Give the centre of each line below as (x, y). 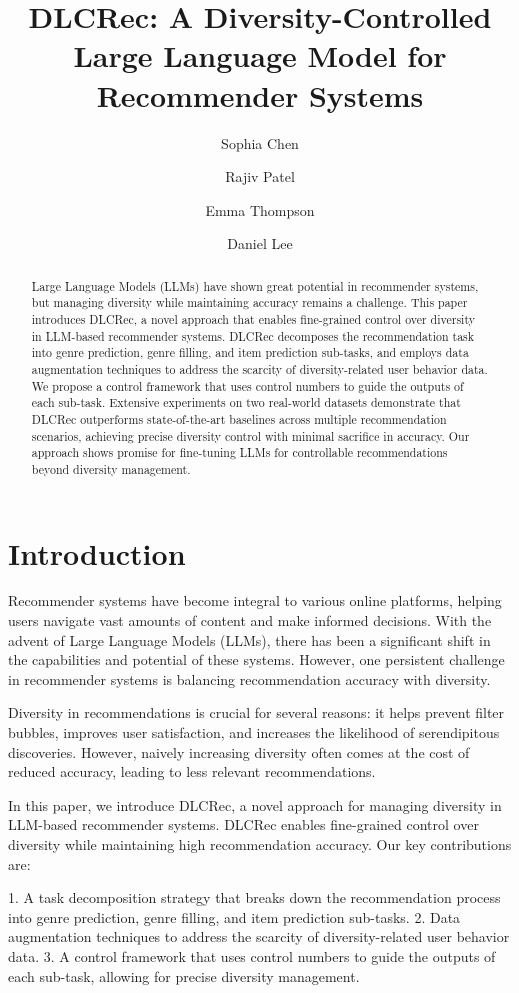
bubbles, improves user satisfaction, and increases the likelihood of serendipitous (254, 732)
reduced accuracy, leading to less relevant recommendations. (192, 771)
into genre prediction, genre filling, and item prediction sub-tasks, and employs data (250, 352)
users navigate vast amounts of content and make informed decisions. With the (250, 620)
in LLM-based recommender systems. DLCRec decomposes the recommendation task (253, 335)
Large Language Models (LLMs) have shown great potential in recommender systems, (255, 285)
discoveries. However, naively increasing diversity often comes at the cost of (239, 751)
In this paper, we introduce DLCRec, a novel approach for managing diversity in (255, 804)
